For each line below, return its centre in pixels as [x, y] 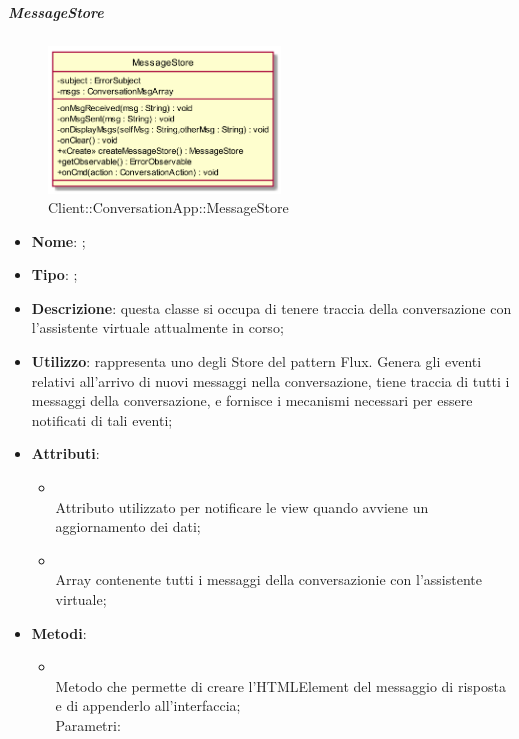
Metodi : [59, 632]
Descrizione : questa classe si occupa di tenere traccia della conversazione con [271, 307]
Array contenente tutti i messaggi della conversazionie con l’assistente [268, 579]
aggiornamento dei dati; [128, 526]
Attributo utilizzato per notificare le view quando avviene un [242, 506]
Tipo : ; [54, 274]
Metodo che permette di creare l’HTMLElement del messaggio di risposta [280, 685]
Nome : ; [58, 240]
